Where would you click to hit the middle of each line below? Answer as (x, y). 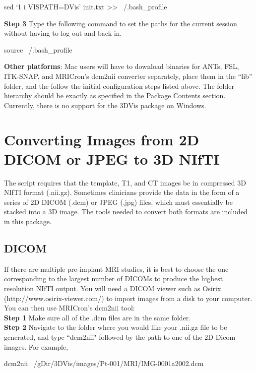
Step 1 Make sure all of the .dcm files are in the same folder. (97, 317)
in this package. (28, 221)
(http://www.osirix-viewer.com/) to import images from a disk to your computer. (128, 298)
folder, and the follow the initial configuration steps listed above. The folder (119, 86)
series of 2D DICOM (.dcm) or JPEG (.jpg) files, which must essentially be (118, 202)
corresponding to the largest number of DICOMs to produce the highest (114, 279)
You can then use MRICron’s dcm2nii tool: (69, 308)
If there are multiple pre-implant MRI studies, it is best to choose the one (116, 269)
